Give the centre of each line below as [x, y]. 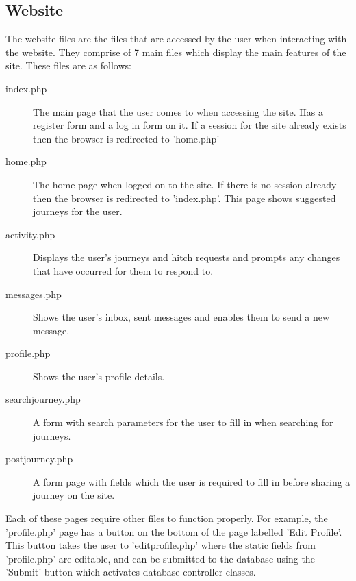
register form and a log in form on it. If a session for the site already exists [190, 125]
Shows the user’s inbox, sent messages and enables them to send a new [181, 317]
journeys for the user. [78, 211]
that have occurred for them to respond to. [123, 270]
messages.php [34, 294]
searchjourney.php [43, 399]
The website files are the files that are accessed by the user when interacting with [176, 39]
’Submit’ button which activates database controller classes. [131, 572]
